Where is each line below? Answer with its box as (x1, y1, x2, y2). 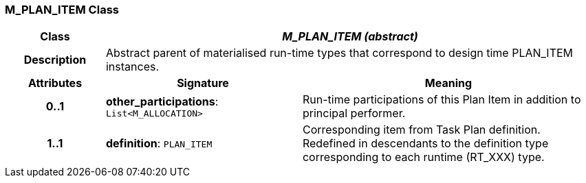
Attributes (28, 76, 83, 90)
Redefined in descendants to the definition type (302, 136, 549, 151)
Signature (177, 76, 229, 90)
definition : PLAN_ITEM (105, 136, 213, 151)
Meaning (424, 76, 473, 90)
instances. (105, 60, 160, 74)
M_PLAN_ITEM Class (5, 3, 119, 16)
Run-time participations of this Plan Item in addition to (302, 93, 581, 107)
